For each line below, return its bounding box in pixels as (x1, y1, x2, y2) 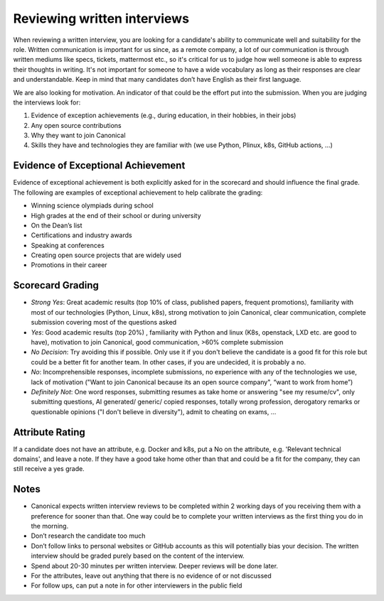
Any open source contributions (31, 121, 122, 129)
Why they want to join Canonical (31, 131, 126, 140)
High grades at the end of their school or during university (31, 211, 202, 220)
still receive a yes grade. (13, 465, 85, 473)
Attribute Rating (13, 426, 85, 438)
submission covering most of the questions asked (31, 318, 177, 327)
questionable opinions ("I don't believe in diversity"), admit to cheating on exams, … (31, 407, 277, 416)
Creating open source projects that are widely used (31, 251, 181, 259)
